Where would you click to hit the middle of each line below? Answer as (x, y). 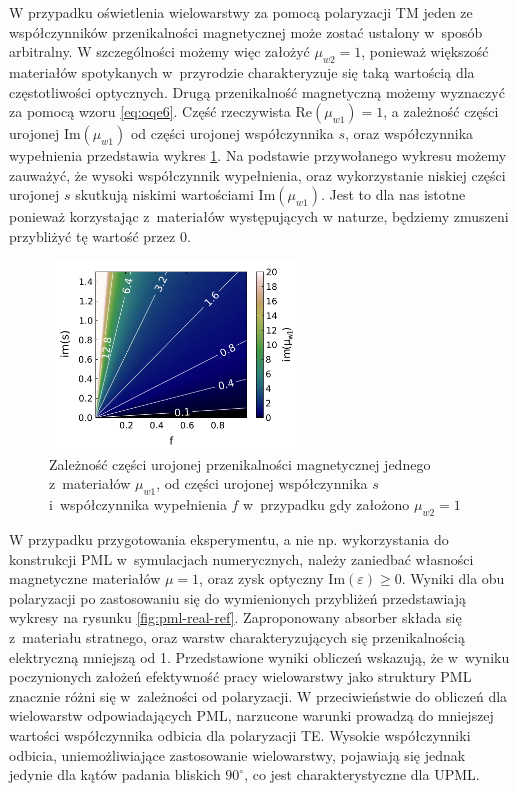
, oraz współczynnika (409, 133)
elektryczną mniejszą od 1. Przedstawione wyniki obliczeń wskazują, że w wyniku (259, 656)
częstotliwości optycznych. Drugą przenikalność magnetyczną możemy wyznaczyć (257, 91)
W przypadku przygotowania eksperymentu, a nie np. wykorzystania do (229, 538)
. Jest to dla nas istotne (393, 194)
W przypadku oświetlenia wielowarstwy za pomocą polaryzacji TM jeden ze (241, 12)
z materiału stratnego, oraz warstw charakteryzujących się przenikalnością (237, 636)
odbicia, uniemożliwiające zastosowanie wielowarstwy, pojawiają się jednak (237, 754)
